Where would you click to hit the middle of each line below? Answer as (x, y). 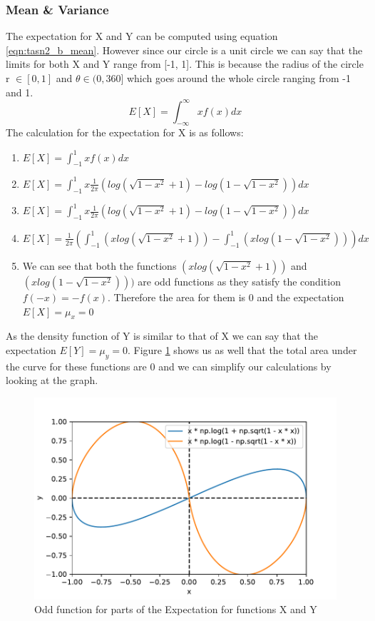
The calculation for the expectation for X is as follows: (125, 132)
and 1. (20, 92)
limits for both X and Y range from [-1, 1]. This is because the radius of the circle (185, 64)
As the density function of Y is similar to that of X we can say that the (162, 336)
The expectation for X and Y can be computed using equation (142, 36)
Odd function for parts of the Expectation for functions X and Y (176, 609)
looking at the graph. (52, 380)
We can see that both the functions (99, 265)
